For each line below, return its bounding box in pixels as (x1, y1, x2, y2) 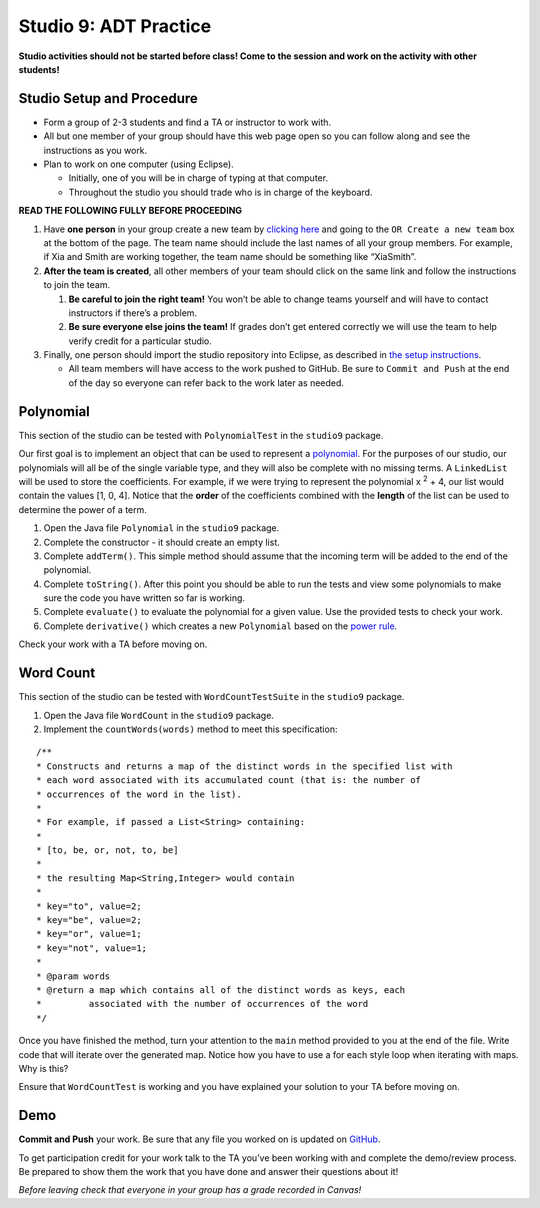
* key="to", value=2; (36, 900, 142, 912)
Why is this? (18, 1062, 69, 1074)
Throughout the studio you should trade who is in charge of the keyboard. (68, 186, 373, 198)
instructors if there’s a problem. (68, 306, 198, 319)
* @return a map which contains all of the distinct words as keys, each (36, 984, 406, 995)
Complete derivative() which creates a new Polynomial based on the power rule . (43, 620, 398, 632)
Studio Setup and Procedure (18, 90, 199, 107)
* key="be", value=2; (36, 915, 142, 926)
